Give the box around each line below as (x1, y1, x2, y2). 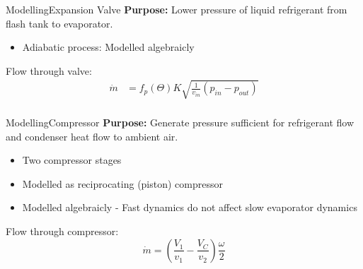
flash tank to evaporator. (6, 16, 113, 30)
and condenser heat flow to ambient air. (6, 128, 178, 143)
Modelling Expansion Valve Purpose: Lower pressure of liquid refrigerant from (6, 2, 347, 16)
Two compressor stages (22, 153, 122, 167)
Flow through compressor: (6, 223, 119, 238)
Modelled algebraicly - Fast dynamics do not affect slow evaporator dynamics (22, 200, 357, 215)
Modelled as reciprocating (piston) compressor (22, 176, 223, 191)
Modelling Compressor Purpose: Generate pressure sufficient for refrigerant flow (6, 114, 355, 129)
